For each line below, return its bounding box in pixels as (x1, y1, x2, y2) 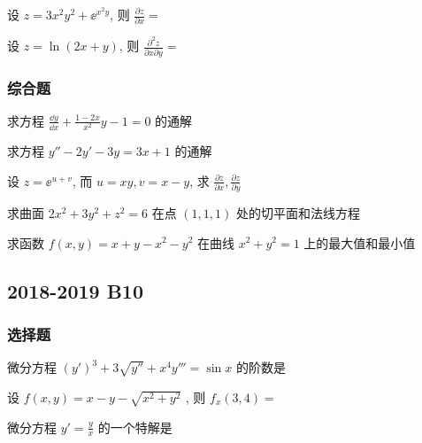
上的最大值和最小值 (303, 233, 416, 252)
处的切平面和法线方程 (235, 203, 360, 221)
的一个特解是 (97, 417, 173, 436)
